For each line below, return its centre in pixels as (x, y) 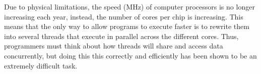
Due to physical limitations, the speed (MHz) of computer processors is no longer (129, 6)
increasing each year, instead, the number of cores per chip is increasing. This (124, 16)
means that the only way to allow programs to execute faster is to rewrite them (127, 26)
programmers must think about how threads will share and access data (114, 46)
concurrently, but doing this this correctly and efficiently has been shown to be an (130, 55)
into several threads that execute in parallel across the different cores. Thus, (121, 36)
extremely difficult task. (41, 65)
